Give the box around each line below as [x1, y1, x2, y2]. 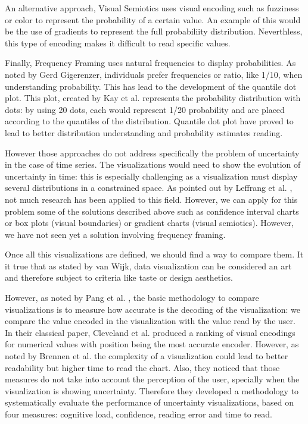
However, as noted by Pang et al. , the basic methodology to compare [5, 291, 259, 304]
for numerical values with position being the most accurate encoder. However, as [5, 338, 299, 350]
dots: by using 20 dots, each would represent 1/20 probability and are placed [5, 103, 285, 115]
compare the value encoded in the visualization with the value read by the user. [5, 315, 295, 327]
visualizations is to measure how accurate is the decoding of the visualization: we [5, 303, 300, 315]
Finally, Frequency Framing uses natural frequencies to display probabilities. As [5, 56, 296, 69]
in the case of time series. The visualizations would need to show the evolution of [5, 158, 301, 171]
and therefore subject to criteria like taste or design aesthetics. [5, 271, 233, 284]
